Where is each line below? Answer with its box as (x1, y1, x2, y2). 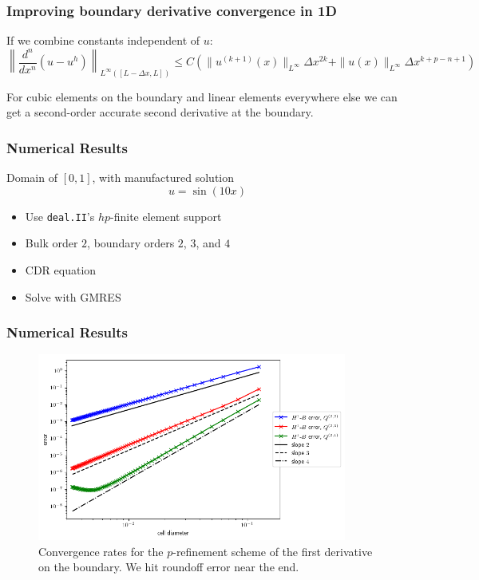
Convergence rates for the (38, 543, 164, 559)
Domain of (6, 169, 57, 186)
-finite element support (110, 207, 222, 224)
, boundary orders (87, 235, 175, 251)
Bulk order (25, 235, 78, 251)
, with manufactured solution (92, 169, 235, 186)
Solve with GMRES (25, 288, 121, 305)
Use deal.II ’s (25, 207, 95, 224)
